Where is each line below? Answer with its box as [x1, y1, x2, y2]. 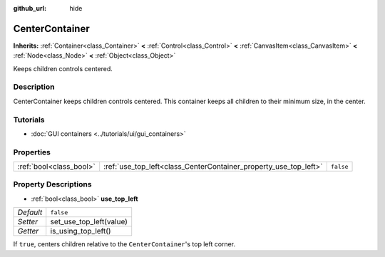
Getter [17, 226, 39, 236]
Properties [13, 147, 51, 157]
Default [17, 207, 43, 217]
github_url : [13, 4, 46, 12]
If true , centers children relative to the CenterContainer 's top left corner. [13, 240, 235, 248]
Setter [17, 217, 38, 227]
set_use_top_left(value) [50, 217, 128, 227]
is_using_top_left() [50, 226, 111, 236]
